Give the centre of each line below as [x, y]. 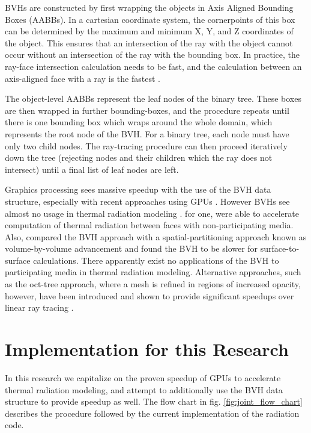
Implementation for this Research [147, 349]
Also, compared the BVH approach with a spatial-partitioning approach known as [156, 236]
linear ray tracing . [39, 307]
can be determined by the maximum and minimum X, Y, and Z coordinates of [149, 31]
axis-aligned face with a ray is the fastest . [83, 78]
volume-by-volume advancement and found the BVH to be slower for [131, 248]
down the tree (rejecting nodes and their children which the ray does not [139, 157]
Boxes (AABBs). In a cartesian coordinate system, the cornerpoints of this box [150, 19]
